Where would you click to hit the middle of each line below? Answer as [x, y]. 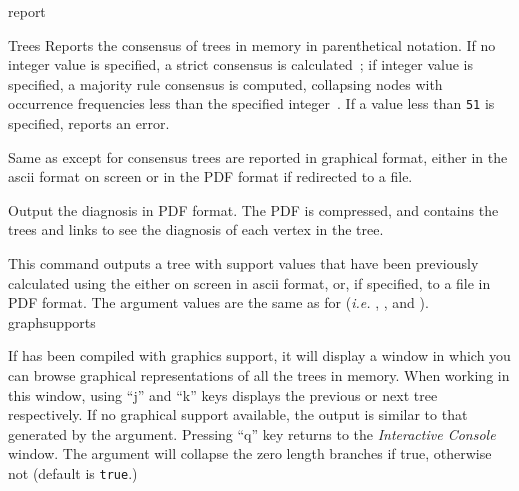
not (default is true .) [73, 472]
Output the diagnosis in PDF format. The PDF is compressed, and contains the [253, 209]
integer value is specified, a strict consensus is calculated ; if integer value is [241, 64]
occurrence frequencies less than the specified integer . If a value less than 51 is [251, 103]
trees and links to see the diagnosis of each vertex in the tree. [196, 229]
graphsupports [52, 321]
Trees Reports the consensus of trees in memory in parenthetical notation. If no [252, 44]
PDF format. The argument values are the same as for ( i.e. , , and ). [218, 302]
